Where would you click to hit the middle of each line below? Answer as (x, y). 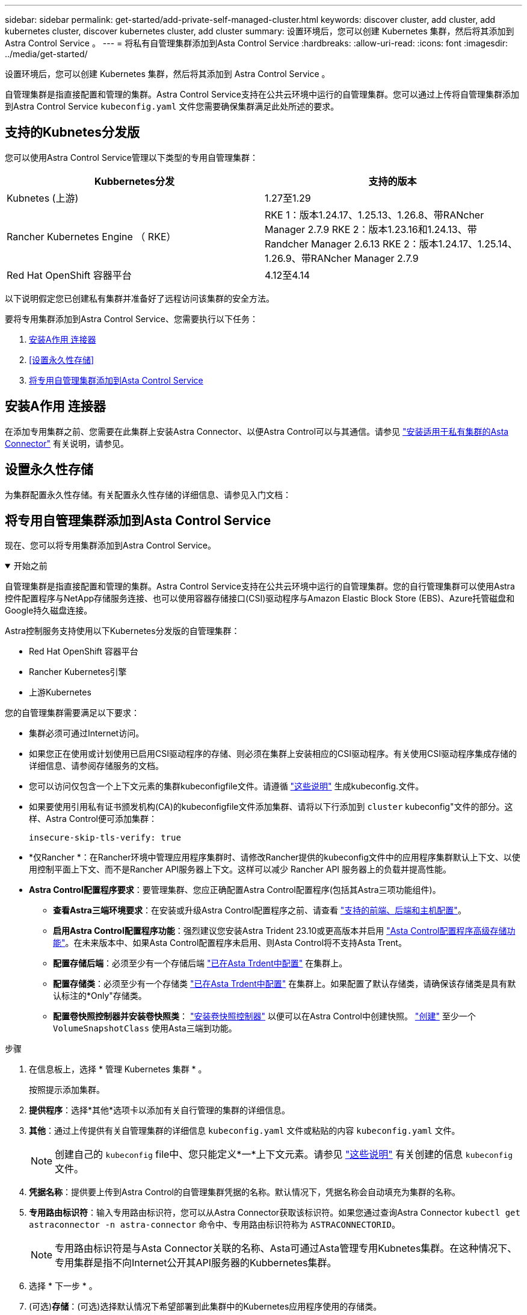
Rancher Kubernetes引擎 (78, 672)
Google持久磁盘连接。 (49, 611)
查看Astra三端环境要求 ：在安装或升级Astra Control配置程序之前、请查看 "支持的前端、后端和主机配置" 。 (260, 910)
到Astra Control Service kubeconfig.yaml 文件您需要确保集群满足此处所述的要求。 (172, 106)
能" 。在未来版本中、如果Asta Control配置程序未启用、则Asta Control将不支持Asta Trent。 (230, 943)
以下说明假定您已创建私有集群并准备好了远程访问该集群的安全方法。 (140, 298)
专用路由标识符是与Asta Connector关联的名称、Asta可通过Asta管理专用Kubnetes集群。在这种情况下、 (286, 1248)
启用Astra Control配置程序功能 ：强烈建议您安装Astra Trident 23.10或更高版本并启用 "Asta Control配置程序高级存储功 (284, 931)
